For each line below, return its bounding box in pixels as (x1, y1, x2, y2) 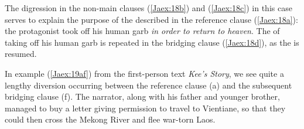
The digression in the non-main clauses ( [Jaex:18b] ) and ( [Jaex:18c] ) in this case (5, 2, 292, 13)
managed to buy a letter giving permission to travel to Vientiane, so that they (5, 101, 286, 114)
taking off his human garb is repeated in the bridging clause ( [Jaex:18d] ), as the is (5, 36, 299, 48)
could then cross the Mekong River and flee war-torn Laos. (5, 113, 216, 125)
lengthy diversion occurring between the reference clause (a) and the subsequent (5, 79, 292, 91)
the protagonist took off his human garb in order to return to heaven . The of (5, 25, 280, 37)
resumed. (5, 47, 37, 60)
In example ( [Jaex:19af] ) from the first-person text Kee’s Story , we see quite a (5, 67, 284, 79)
